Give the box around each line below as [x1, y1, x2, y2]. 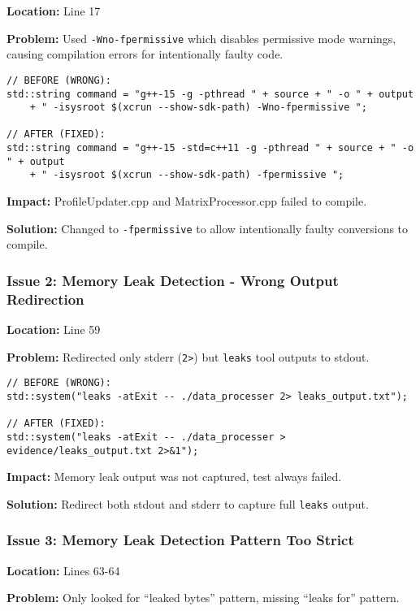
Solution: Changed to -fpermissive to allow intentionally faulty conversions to [6, 219, 409, 236]
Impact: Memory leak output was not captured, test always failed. [6, 468, 342, 485]
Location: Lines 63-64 [6, 561, 120, 578]
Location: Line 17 [6, 2, 101, 19]
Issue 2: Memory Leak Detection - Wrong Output [6, 270, 339, 290]
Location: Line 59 [6, 321, 101, 338]
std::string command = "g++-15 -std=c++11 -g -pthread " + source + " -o [6, 142, 414, 154]
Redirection [6, 288, 84, 309]
